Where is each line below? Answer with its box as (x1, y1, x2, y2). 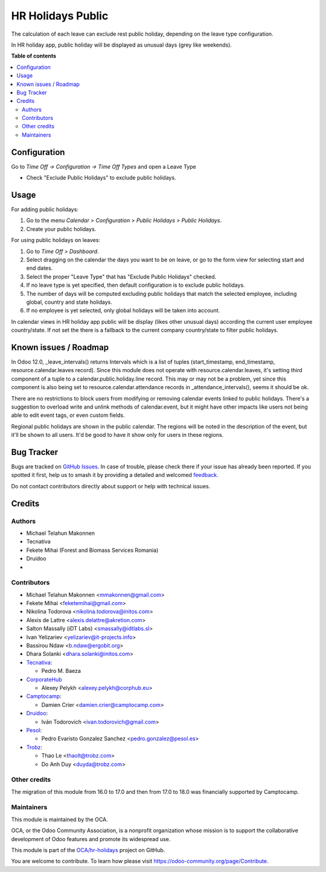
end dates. (26, 264, 53, 272)
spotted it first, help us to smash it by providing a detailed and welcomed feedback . (11, 471, 219, 479)
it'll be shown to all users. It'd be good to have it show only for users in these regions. (11, 431, 224, 439)
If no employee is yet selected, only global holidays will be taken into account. (26, 307, 220, 314)
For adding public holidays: (11, 206, 78, 213)
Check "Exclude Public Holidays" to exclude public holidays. (26, 174, 176, 182)
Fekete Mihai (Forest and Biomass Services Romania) (26, 546, 159, 554)
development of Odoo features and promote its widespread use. (11, 835, 171, 842)
